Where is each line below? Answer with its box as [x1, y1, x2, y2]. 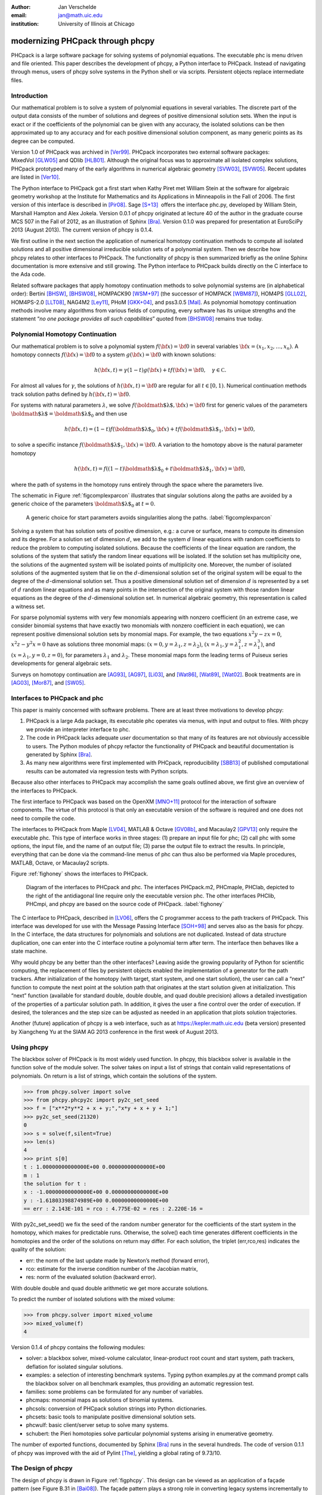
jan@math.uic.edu [58, 12, 103, 19]
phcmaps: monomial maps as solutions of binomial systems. [26, 1396, 174, 1404]
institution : [11, 20, 39, 27]
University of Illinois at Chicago [58, 20, 135, 27]
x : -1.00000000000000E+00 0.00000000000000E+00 [23, 1189, 169, 1195]
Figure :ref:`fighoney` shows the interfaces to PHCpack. [11, 870, 148, 877]
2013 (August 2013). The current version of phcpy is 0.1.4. [11, 226, 153, 233]
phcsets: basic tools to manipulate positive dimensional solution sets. [26, 1413, 196, 1420]
